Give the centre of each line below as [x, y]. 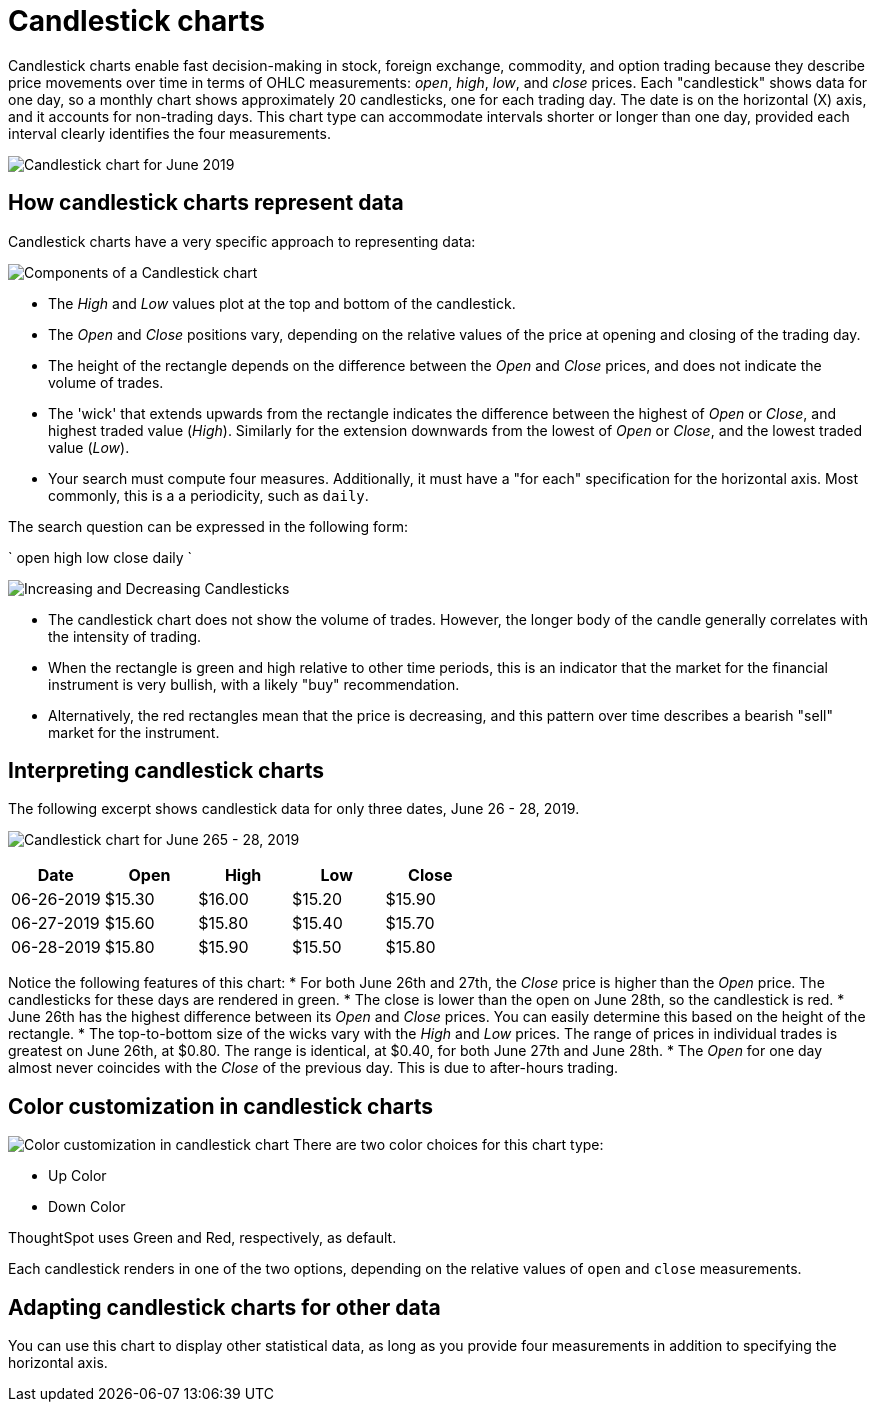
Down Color [87, 1207]
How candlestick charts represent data [206, 203]
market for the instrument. [134, 732]
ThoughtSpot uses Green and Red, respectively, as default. [202, 1238]
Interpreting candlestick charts [166, 771]
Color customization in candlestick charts [220, 1106]
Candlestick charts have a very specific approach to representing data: [242, 241]
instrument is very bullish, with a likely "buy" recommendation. [254, 684]
